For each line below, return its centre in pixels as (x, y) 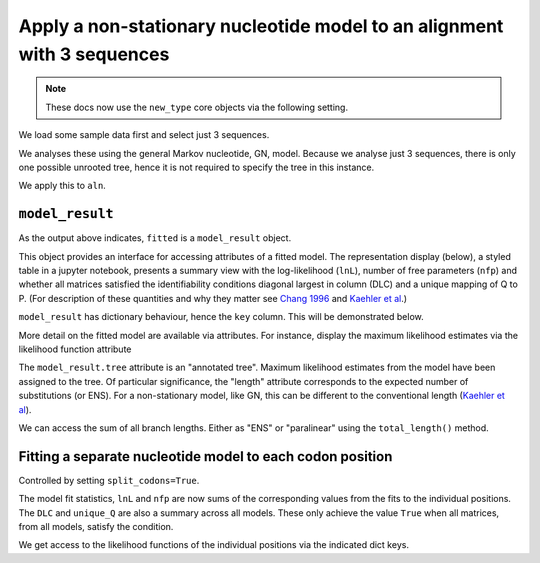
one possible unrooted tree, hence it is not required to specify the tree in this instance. (196, 167)
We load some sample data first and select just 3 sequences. (144, 135)
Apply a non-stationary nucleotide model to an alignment (261, 26)
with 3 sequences (94, 54)
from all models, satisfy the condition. (96, 526)
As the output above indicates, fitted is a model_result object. (155, 238)
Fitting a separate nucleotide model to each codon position (205, 456)
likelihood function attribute (75, 349)
